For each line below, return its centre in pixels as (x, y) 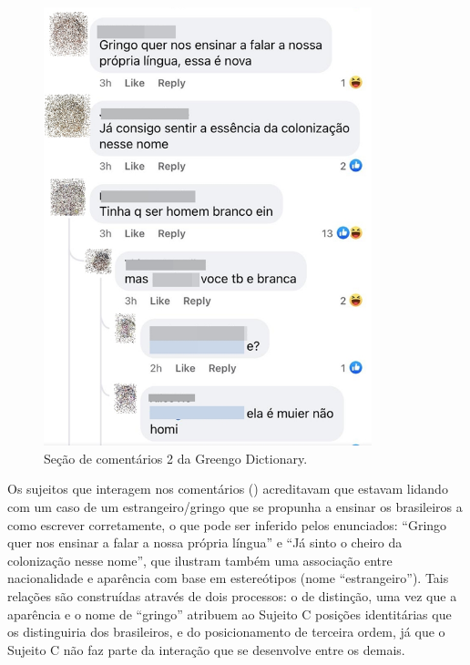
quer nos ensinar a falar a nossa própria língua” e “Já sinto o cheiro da (205, 542)
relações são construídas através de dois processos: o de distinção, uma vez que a (232, 595)
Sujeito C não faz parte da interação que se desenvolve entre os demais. (206, 649)
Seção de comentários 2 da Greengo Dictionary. (176, 458)
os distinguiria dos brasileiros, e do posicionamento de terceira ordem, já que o (226, 632)
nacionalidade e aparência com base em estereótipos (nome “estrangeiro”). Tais (228, 578)
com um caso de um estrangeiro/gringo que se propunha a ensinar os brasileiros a (235, 506)
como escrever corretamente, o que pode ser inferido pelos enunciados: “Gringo (227, 524)
